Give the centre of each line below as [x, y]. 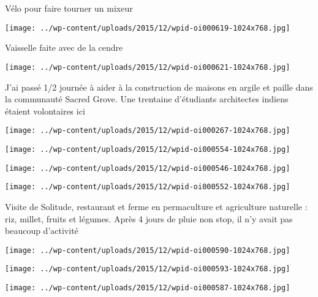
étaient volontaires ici [45, 111]
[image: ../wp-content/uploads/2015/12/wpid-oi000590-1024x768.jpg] [148, 250]
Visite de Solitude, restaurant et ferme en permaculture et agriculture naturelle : [156, 206]
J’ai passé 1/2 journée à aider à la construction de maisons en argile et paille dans [159, 87]
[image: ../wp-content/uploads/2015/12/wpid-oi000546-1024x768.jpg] [148, 168]
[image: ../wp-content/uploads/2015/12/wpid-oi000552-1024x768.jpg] [148, 187]
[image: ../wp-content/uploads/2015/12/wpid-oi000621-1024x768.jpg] [148, 67]
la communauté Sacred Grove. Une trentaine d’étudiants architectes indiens [147, 99]
